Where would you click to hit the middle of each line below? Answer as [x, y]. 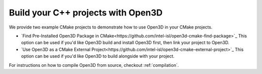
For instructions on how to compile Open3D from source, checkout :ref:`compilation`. [94, 65]
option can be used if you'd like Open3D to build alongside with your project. [98, 56]
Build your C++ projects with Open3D [86, 13]
